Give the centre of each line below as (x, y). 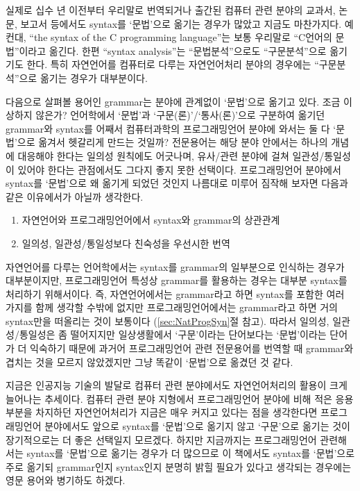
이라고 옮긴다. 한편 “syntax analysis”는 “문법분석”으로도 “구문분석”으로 (173, 50)
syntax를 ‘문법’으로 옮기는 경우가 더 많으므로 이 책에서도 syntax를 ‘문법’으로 (191, 453)
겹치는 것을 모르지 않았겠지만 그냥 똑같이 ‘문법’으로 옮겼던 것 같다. (149, 361)
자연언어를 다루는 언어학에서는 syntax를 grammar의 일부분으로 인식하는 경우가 (175, 266)
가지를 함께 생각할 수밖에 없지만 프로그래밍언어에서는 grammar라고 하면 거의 (172, 307)
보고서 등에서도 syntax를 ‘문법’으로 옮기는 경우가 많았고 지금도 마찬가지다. (181, 23)
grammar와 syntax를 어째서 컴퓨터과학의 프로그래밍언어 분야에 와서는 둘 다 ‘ (171, 128)
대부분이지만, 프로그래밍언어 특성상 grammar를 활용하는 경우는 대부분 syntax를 (177, 280)
